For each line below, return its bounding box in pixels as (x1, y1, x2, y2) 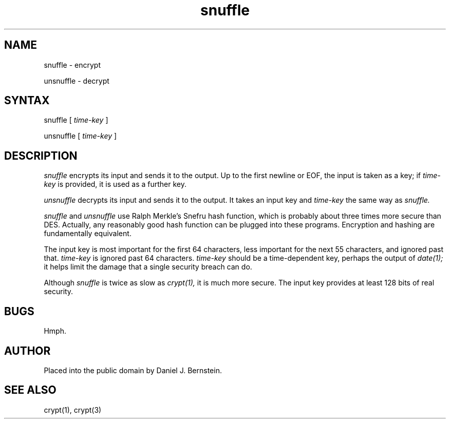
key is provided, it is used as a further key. (44, 180, 187, 189)
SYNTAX (4, 94, 50, 107)
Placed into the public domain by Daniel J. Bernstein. (44, 366, 222, 375)
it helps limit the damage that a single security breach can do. (44, 262, 252, 272)
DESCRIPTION (4, 149, 78, 162)
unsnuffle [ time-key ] (44, 131, 117, 141)
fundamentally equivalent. (44, 229, 132, 238)
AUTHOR (4, 344, 51, 357)
